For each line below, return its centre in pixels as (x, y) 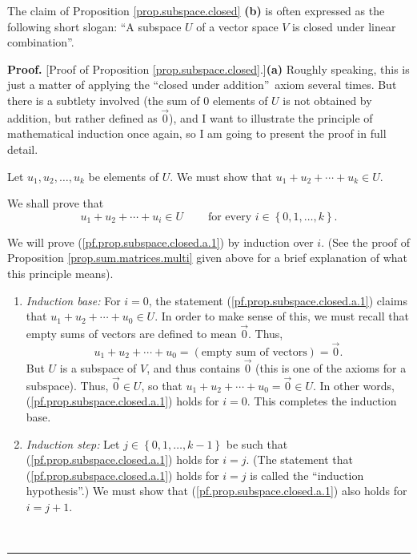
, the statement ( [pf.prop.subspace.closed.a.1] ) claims (278, 300)
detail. (23, 149)
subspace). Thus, (67, 385)
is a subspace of (98, 367)
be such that (257, 443)
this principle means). (60, 273)
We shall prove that (56, 203)
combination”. (41, 42)
